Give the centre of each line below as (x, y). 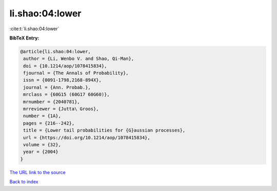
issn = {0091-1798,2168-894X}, (63, 80)
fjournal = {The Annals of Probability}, (76, 73)
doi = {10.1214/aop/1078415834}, (65, 66)
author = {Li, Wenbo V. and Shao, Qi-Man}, (79, 59)
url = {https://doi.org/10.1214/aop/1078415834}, (87, 137)
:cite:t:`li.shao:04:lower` (34, 29)
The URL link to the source (38, 172)
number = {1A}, (42, 116)
